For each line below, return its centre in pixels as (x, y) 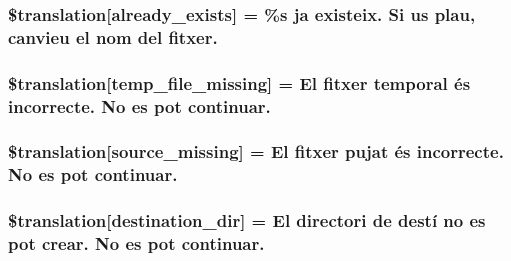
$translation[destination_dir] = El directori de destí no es (247, 220)
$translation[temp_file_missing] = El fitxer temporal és (239, 82)
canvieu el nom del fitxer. (113, 36)
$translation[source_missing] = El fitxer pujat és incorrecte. (256, 151)
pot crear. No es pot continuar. (136, 243)
